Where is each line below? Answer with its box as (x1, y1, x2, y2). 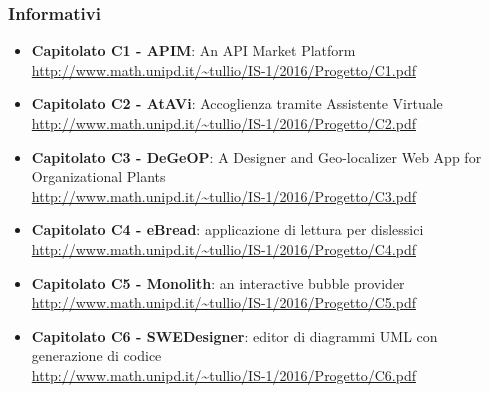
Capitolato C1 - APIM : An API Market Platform (31, 40, 356, 61)
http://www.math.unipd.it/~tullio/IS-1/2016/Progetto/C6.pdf (31, 364, 416, 385)
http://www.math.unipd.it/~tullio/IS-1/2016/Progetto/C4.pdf (31, 238, 416, 259)
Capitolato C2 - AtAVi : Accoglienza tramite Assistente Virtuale (31, 93, 443, 114)
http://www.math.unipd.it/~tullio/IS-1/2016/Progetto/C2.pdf (31, 113, 416, 133)
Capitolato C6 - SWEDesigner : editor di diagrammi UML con (31, 325, 438, 346)
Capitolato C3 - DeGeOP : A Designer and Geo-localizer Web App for (31, 146, 482, 167)
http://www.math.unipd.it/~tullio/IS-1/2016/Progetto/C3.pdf (31, 185, 416, 206)
